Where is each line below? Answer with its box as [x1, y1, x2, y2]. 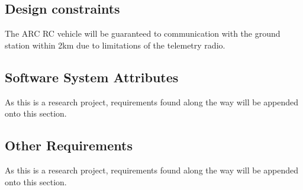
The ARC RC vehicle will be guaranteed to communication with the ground [5, 27, 281, 40]
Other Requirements [5, 136, 133, 154]
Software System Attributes [5, 67, 179, 86]
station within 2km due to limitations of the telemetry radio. [5, 38, 225, 51]
